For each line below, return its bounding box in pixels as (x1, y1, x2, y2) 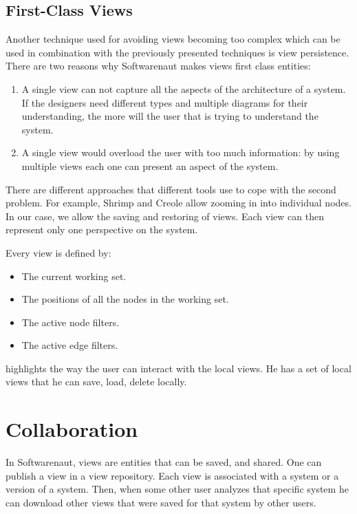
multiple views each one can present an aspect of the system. (21, 158, 279, 173)
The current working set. (21, 268, 127, 283)
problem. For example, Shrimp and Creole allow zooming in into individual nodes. (6, 195, 351, 210)
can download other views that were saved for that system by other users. (6, 495, 316, 509)
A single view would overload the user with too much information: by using (21, 145, 340, 160)
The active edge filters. (21, 338, 118, 352)
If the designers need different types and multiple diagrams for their (21, 95, 308, 109)
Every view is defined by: (6, 245, 111, 259)
